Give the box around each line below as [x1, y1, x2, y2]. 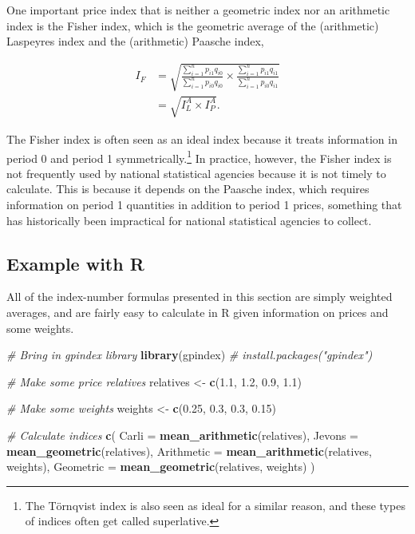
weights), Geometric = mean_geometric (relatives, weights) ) [6, 458, 315, 475]
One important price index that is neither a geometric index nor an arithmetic [6, 2, 390, 18]
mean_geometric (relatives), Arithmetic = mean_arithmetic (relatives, [6, 442, 372, 459]
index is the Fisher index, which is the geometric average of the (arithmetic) [6, 17, 379, 34]
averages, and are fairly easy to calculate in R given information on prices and [6, 303, 389, 320]
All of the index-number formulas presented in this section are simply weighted [6, 288, 393, 305]
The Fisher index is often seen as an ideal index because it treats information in [6, 130, 397, 147]
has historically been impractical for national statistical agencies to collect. [6, 212, 372, 228]
